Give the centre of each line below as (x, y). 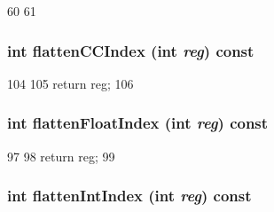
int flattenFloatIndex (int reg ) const (138, 123)
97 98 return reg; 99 (61, 156)
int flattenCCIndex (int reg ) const (131, 50)
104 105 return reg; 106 (70, 83)
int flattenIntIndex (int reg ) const (129, 196)
